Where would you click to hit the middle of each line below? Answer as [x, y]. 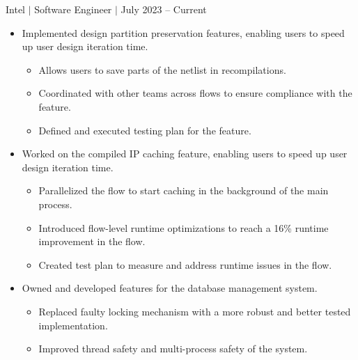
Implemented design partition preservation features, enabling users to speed [183, 32]
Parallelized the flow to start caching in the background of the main [184, 190]
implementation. [73, 325]
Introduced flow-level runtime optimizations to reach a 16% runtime [184, 227]
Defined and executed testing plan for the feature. [145, 130]
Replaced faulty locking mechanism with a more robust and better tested [195, 311]
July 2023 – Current [164, 9]
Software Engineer [73, 9]
